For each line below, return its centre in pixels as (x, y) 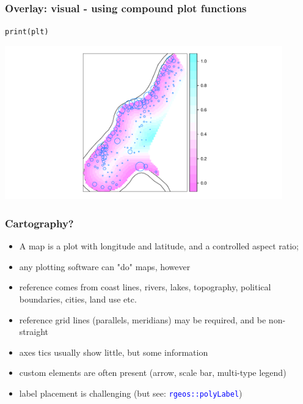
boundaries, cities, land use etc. (78, 299)
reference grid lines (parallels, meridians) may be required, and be (143, 319)
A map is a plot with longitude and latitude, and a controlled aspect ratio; (159, 246)
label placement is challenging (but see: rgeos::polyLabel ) (131, 393)
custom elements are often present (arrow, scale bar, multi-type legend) (153, 373)
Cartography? (39, 223)
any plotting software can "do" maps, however (105, 266)
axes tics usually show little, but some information (114, 352)
